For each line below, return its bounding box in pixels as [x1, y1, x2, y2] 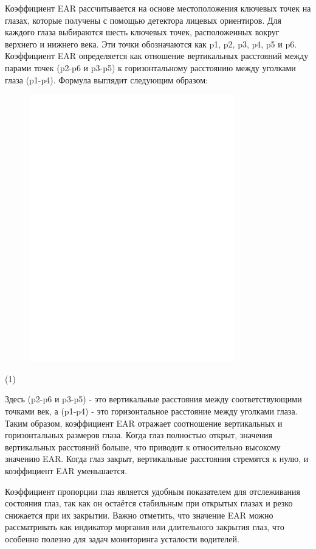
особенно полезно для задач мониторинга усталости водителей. [5, 532, 239, 545]
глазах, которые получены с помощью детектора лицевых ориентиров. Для [5, 13, 281, 26]
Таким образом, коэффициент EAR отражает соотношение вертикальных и [5, 416, 283, 429]
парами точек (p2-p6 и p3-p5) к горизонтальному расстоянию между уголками [5, 61, 296, 74]
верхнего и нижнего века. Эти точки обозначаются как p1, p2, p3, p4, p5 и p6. [5, 37, 297, 50]
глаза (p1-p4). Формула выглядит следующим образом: [5, 73, 208, 86]
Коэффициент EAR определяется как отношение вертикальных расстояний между [5, 49, 309, 62]
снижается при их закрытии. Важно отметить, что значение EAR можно [5, 508, 273, 521]
